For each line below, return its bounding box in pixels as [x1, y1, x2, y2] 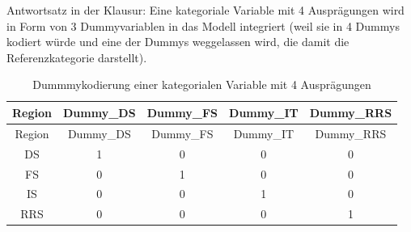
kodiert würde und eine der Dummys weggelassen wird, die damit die [6, 33, 350, 50]
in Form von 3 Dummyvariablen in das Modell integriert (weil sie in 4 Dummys [6, 17, 400, 34]
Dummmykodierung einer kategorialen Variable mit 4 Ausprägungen [32, 76, 371, 93]
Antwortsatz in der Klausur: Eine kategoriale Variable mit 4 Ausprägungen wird [6, 2, 405, 18]
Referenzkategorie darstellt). [6, 49, 147, 65]
